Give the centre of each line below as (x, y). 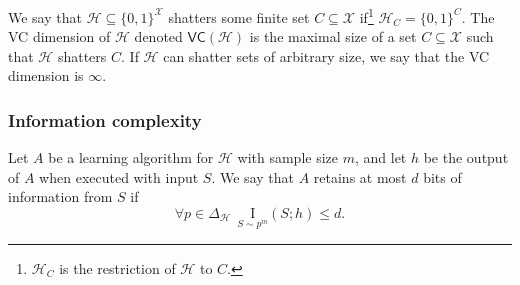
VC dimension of (59, 36)
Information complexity (105, 119)
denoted (158, 36)
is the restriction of (117, 267)
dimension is (46, 75)
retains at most (360, 176)
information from (60, 196)
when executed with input (119, 176)
